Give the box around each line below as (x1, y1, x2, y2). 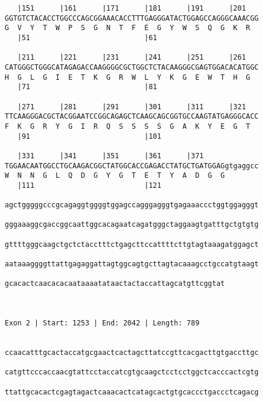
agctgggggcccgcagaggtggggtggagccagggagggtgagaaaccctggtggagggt (5, 201, 259, 210)
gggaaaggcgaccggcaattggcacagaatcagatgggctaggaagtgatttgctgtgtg (5, 220, 259, 229)
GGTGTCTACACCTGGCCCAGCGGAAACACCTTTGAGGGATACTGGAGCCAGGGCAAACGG (5, 14, 259, 22)
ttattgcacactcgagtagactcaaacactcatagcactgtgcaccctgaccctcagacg (5, 387, 259, 396)
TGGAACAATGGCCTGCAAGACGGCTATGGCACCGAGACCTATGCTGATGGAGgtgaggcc (5, 161, 259, 170)
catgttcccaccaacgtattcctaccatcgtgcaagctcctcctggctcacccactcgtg (5, 368, 259, 377)
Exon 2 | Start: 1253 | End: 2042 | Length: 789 (5, 319, 200, 327)
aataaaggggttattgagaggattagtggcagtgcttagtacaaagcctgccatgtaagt (5, 260, 259, 269)
